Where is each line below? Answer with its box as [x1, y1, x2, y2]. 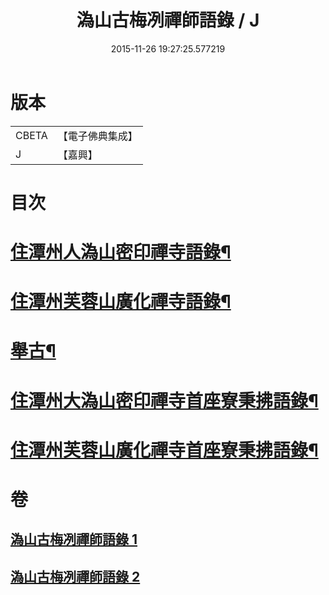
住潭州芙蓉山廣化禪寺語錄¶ [10, 291, 232, 313]
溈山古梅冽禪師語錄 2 [10, 568, 141, 585]
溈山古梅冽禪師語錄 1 [10, 531, 138, 548]
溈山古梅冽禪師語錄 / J [76, 9, 260, 32]
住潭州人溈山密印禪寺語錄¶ [10, 241, 232, 264]
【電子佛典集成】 [57, 129, 138, 143]
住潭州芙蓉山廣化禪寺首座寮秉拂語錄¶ [10, 439, 319, 461]
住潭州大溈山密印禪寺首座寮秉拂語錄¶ [10, 389, 319, 412]
